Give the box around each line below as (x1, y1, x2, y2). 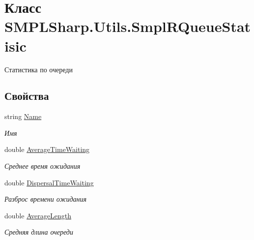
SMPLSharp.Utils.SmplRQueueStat (4, 16, 251, 36)
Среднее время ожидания (4, 161, 81, 171)
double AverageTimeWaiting (4, 144, 90, 154)
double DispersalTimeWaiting (4, 177, 94, 187)
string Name (4, 111, 42, 121)
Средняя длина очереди (4, 227, 73, 237)
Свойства (4, 88, 49, 103)
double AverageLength (4, 210, 71, 220)
